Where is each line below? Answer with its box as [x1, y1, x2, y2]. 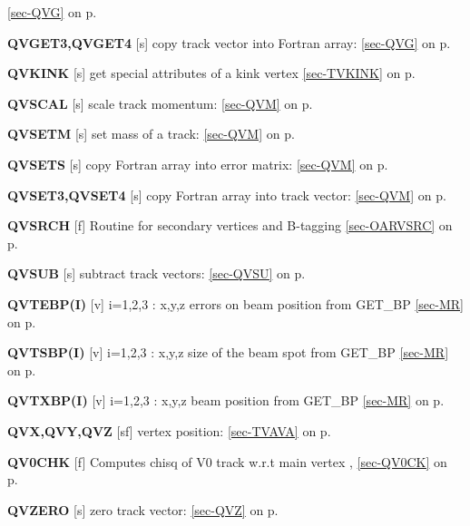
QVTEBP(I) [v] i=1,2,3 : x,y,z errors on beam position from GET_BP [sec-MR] [7, 294, 464, 313]
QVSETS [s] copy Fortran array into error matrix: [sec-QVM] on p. [7, 154, 388, 173]
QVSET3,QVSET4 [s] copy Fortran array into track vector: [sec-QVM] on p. [7, 185, 446, 204]
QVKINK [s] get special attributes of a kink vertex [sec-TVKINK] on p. [7, 63, 416, 83]
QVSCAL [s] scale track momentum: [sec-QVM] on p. [7, 93, 313, 112]
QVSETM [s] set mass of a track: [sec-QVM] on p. [7, 124, 295, 143]
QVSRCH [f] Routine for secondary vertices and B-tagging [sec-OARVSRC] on [7, 216, 453, 235]
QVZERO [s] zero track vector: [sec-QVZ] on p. [7, 500, 279, 519]
